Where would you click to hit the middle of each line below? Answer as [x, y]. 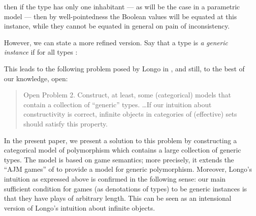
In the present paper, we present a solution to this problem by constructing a [121, 140]
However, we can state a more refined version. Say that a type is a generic [116, 42]
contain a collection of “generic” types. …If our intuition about [117, 104]
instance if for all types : [41, 52]
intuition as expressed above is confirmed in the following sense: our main [115, 178]
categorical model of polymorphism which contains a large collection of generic [123, 150]
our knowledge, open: [36, 78]
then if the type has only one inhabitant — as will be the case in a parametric [122, 6]
